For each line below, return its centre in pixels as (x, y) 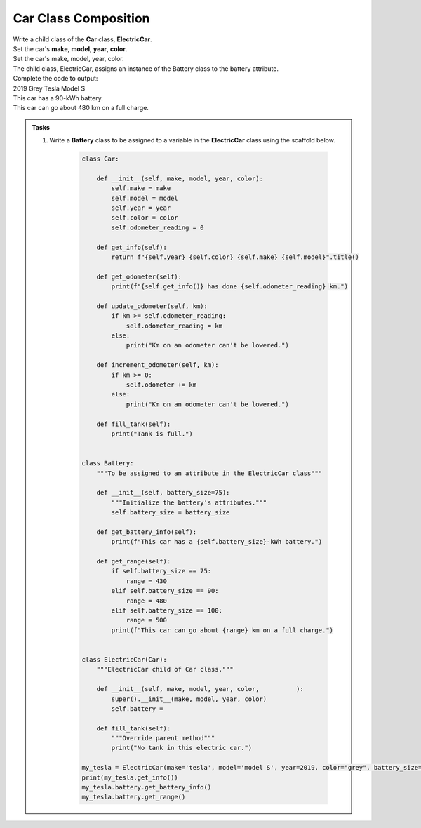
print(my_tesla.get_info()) (130, 777)
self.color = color (145, 218)
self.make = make (141, 188)
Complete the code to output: (55, 79)
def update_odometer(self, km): (152, 306)
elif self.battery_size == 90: (165, 591)
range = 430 (147, 581)
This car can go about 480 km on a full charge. (81, 108)
